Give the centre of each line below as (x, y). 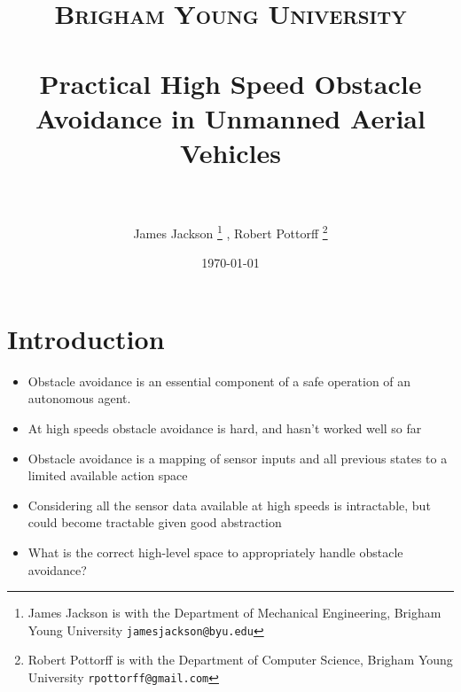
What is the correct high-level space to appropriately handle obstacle (215, 552)
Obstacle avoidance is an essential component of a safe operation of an (219, 381)
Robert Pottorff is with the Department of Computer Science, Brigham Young (240, 660)
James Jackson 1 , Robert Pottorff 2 (230, 232)
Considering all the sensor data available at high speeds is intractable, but (229, 505)
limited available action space (108, 475)
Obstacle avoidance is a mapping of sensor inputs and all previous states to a (238, 458)
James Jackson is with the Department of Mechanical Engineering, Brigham (234, 613)
